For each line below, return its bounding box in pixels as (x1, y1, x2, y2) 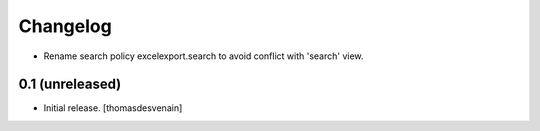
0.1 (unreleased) (18, 76, 122, 93)
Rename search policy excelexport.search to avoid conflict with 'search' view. (43, 50, 364, 62)
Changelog (18, 15, 112, 37)
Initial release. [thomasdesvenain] (43, 102, 183, 114)
